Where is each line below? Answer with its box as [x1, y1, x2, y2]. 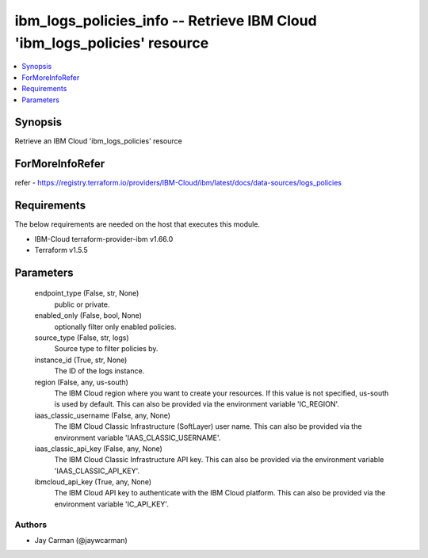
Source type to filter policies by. [54, 344, 159, 354]
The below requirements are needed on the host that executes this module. [14, 220, 261, 229]
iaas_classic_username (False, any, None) [34, 411, 170, 420]
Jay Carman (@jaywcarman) [34, 535, 128, 545]
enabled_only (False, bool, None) [34, 311, 143, 320]
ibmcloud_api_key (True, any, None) [34, 477, 152, 487]
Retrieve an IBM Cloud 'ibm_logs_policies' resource [14, 136, 182, 146]
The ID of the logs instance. [54, 366, 145, 376]
